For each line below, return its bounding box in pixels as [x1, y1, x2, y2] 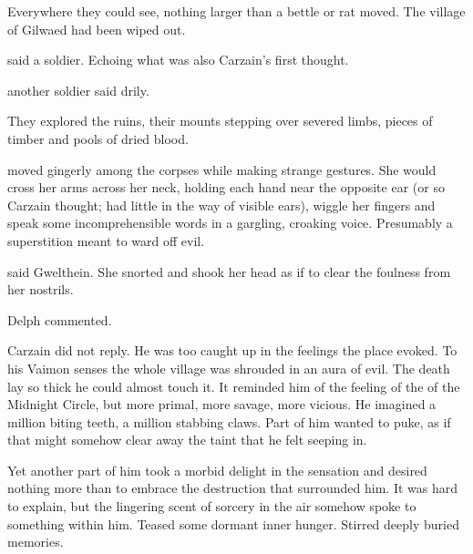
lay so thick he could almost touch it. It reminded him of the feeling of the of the [7, 376, 460, 395]
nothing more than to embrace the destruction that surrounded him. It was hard [7, 478, 458, 498]
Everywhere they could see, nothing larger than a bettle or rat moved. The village [7, 2, 466, 20]
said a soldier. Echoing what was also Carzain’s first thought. [7, 50, 349, 69]
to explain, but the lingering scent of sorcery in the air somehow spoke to [7, 497, 416, 516]
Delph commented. [7, 310, 112, 329]
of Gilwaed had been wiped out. [7, 19, 186, 38]
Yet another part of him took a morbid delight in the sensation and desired [7, 460, 427, 479]
